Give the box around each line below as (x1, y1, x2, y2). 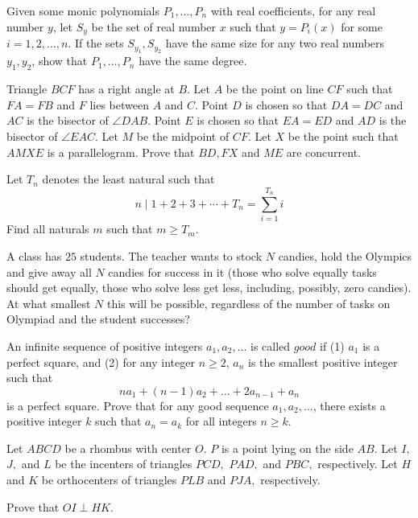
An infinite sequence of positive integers (6, 337, 203, 354)
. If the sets (68, 35, 124, 51)
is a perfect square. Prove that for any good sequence (6, 397, 269, 413)
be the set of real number (91, 18, 217, 35)
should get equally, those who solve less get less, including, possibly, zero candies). (6, 279, 412, 296)
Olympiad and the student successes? (6, 310, 190, 327)
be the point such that (288, 128, 399, 145)
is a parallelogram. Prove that (47, 143, 195, 160)
